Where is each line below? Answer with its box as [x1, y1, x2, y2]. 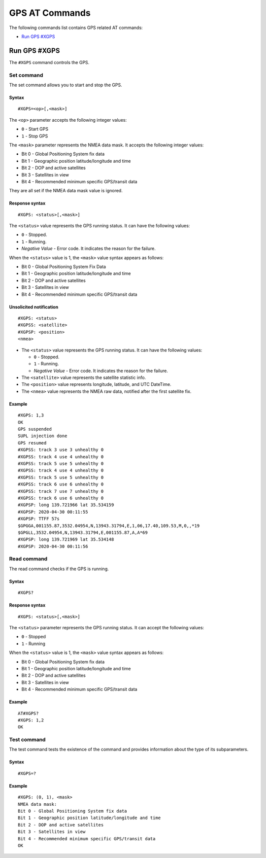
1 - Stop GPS [21, 133, 48, 139]
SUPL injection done [18, 433, 67, 439]
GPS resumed [18, 440, 47, 446]
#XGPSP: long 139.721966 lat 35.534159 [18, 502, 114, 508]
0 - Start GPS [21, 126, 49, 132]
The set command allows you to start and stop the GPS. [9, 82, 123, 88]
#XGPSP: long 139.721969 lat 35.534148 [18, 537, 114, 542]
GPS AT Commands [9, 7, 91, 18]
